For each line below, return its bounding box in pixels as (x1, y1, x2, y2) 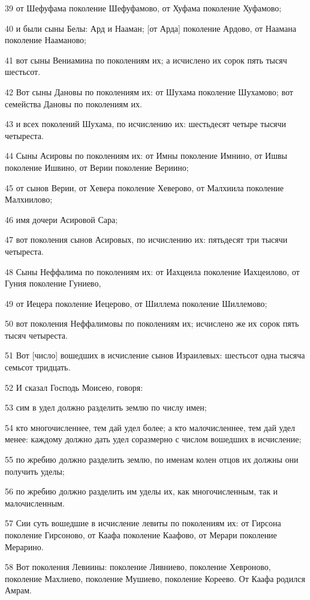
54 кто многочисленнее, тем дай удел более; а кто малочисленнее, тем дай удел (5, 421, 296, 433)
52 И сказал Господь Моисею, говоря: (5, 381, 143, 393)
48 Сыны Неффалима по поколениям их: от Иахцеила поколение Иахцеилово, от (5, 265, 300, 278)
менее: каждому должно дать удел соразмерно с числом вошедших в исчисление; (5, 433, 302, 445)
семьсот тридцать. (5, 361, 71, 373)
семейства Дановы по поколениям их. (5, 97, 142, 110)
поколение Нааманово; (5, 34, 86, 46)
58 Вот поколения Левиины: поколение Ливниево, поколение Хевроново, (5, 560, 271, 573)
